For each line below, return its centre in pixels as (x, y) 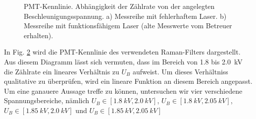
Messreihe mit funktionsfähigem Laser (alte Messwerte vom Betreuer (128, 26)
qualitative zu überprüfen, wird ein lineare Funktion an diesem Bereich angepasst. (128, 81)
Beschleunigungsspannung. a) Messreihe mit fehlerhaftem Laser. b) (125, 16)
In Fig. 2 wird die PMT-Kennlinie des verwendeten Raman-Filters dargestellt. (122, 52)
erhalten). (39, 35)
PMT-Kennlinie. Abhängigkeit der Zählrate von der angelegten (119, 6)
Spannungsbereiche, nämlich (47, 100)
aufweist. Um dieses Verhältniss (180, 71)
